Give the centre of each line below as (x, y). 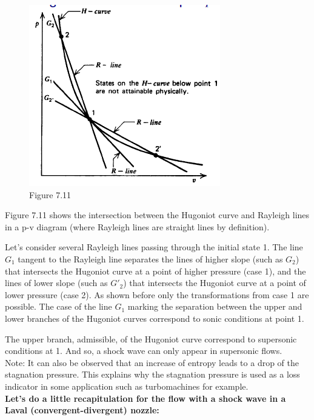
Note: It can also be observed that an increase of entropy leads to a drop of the (152, 362)
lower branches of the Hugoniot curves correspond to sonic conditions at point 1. (155, 318)
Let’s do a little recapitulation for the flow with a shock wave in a (145, 398)
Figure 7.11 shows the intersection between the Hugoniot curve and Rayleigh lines (157, 215)
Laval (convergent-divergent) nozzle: (82, 410)
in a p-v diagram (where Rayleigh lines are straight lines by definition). (137, 226)
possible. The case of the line (58, 306)
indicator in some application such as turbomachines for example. (127, 386)
